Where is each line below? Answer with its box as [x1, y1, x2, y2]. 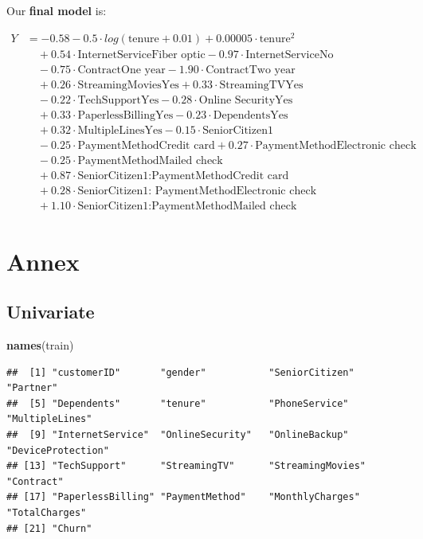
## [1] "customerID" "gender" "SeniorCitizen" [6, 366, 354, 378]
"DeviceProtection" [6, 444, 109, 456]
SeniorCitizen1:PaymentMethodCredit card [77, 170, 289, 182]
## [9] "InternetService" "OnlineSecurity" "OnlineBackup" [6, 429, 349, 441]
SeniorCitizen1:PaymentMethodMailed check [77, 201, 297, 213]
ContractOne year [77, 64, 166, 76]
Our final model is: [6, 2, 107, 18]
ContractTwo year [206, 64, 296, 76]
